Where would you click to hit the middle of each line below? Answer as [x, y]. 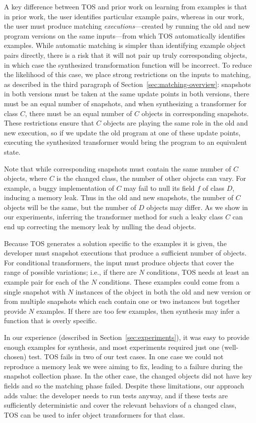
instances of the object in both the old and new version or [163, 291]
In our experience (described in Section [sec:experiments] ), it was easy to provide [127, 337]
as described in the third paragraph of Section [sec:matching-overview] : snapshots [128, 84]
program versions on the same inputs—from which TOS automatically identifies [125, 35]
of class [213, 188]
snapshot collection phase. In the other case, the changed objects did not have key [128, 376]
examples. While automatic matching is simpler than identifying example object [125, 45]
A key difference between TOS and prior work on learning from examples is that [126, 6]
